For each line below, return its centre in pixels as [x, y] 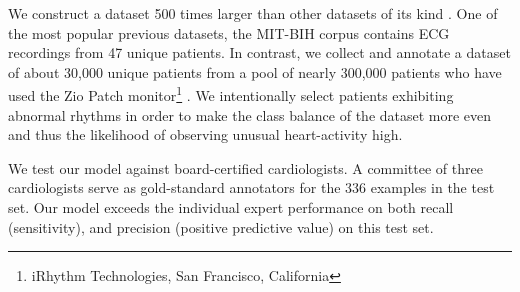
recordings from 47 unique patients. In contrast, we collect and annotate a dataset [259, 52]
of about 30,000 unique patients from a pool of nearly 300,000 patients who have [255, 71]
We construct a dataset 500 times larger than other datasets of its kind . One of [253, 13]
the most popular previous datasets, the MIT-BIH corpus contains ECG [229, 32]
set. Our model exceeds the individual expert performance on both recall [231, 207]
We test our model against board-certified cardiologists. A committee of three [245, 167]
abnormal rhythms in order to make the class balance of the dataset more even [250, 114]
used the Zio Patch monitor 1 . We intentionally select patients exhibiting [231, 94]
